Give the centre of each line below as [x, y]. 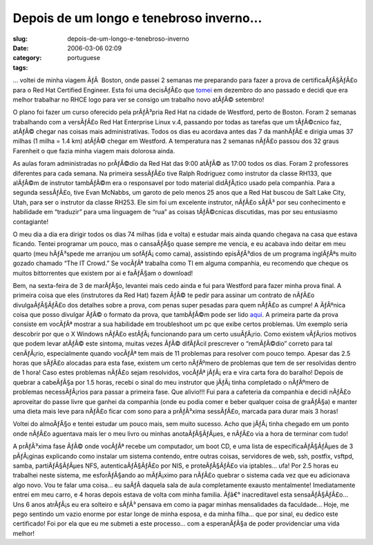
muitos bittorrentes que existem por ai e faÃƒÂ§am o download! [103, 273]
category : [27, 58]
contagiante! [30, 222]
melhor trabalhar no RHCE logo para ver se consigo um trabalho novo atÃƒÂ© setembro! [138, 99]
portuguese [84, 58]
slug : [20, 39]
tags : [20, 67]
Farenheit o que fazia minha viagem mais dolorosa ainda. [94, 151]
